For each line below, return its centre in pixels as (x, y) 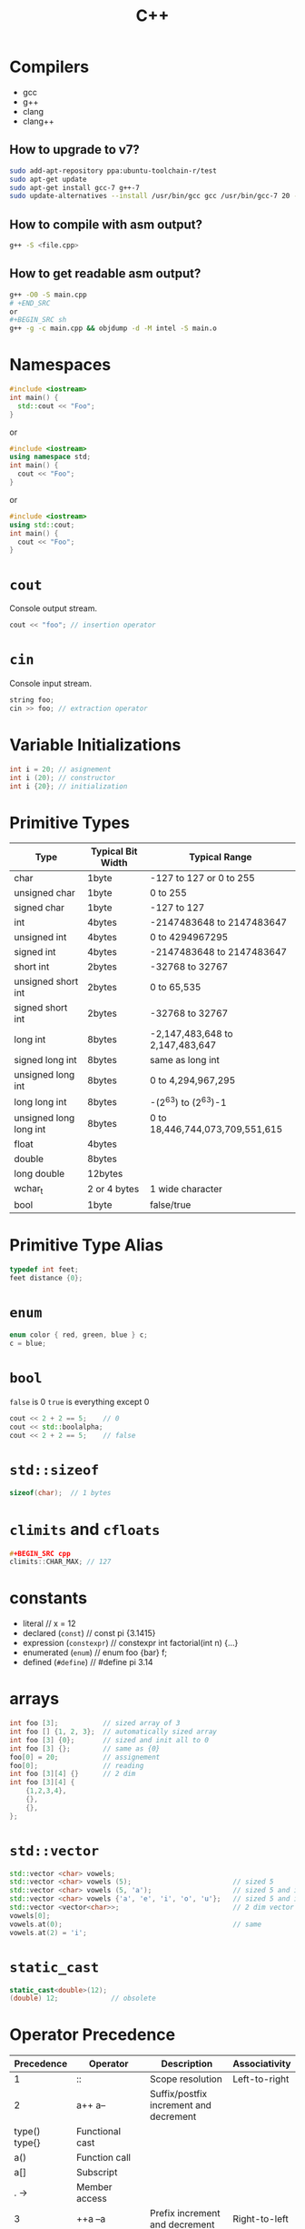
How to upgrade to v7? (75, 150)
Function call (103, 2158)
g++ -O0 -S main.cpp (49, 295)
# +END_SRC (30, 303)
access (91, 2199)
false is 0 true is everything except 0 (79, 1402)
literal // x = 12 (49, 1623)
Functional (98, 2132)
